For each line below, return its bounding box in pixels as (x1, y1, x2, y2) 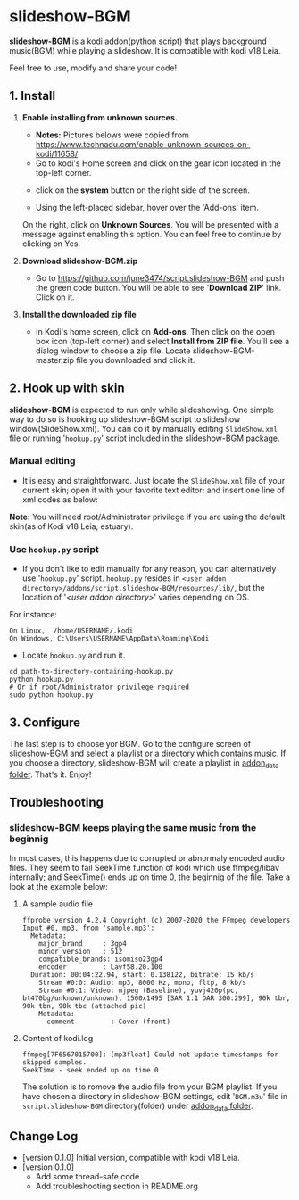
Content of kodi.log (21, 1033, 94, 1044)
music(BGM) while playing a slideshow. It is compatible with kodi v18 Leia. (9, 45, 281, 55)
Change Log (9, 1129, 79, 1144)
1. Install (9, 88, 56, 103)
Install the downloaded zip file (21, 309, 137, 319)
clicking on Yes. (21, 238, 81, 249)
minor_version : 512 (38, 948, 123, 956)
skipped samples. (21, 1058, 87, 1067)
